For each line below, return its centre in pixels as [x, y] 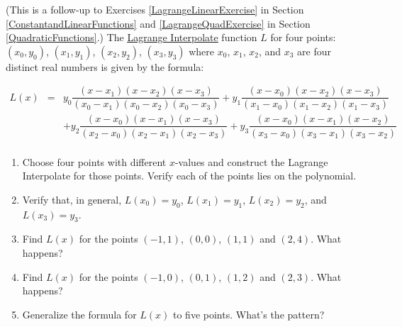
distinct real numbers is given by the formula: [105, 66]
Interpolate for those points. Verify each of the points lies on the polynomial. [189, 176]
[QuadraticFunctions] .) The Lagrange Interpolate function [132, 37]
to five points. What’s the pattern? [249, 314]
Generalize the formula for [79, 314]
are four [314, 51]
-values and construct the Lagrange [251, 161]
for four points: [303, 37]
